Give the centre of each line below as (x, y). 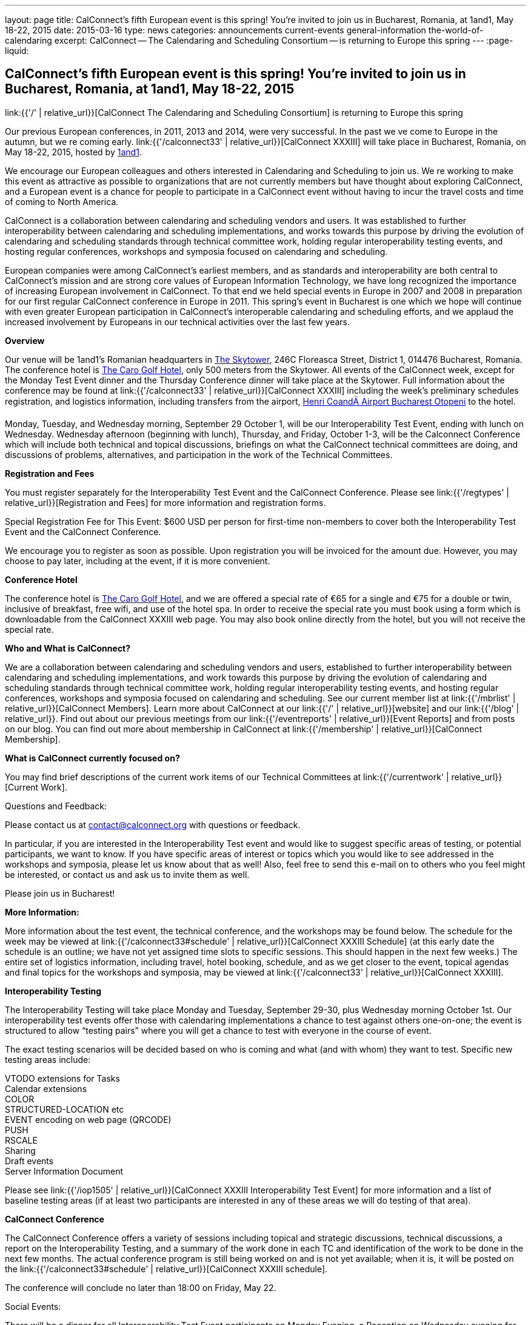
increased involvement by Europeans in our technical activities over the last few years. (177, 322)
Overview (25, 340)
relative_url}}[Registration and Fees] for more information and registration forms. (165, 502)
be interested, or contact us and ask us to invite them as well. (127, 874)
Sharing (20, 1150)
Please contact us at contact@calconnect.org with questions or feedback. (153, 824)
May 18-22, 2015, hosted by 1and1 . (73, 152)
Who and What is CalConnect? (68, 648)
